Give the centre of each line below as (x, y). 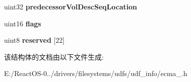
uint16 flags (23, 23)
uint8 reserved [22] (34, 40)
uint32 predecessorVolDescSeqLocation (71, 6)
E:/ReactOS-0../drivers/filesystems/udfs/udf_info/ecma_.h (96, 73)
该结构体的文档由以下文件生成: (54, 56)
